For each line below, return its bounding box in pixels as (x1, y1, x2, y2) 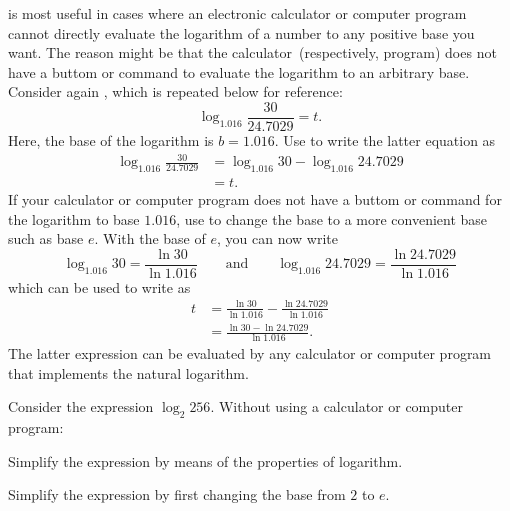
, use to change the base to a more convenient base (176, 208, 488, 229)
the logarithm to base (8, 208, 140, 229)
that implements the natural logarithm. (8, 362, 249, 383)
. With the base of (94, 228, 206, 249)
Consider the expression (8, 396, 154, 417)
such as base (8, 228, 84, 249)
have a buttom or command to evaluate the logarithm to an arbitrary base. (8, 61, 470, 82)
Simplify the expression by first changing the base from (8, 484, 346, 505)
